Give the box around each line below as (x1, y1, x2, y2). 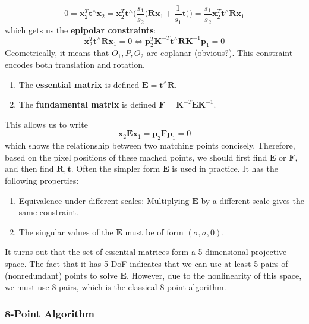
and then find (5, 162, 54, 175)
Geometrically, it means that (5, 46, 109, 59)
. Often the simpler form (71, 162, 160, 175)
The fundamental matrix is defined (18, 98, 156, 111)
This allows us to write (5, 118, 88, 130)
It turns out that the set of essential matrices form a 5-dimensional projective (5, 246, 287, 258)
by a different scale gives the (201, 194, 304, 206)
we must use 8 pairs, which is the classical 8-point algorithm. (5, 281, 226, 293)
